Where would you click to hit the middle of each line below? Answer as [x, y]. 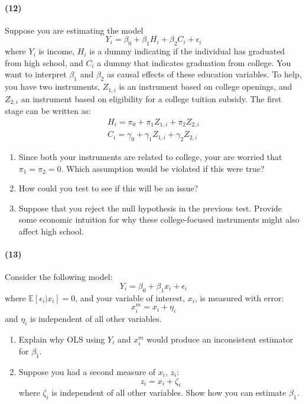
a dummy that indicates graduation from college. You [194, 62]
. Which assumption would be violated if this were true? [163, 168]
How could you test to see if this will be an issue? [108, 188]
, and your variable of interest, [130, 297]
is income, [57, 51]
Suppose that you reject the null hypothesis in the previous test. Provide [150, 208]
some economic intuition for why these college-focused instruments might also [159, 219]
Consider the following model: [59, 277]
